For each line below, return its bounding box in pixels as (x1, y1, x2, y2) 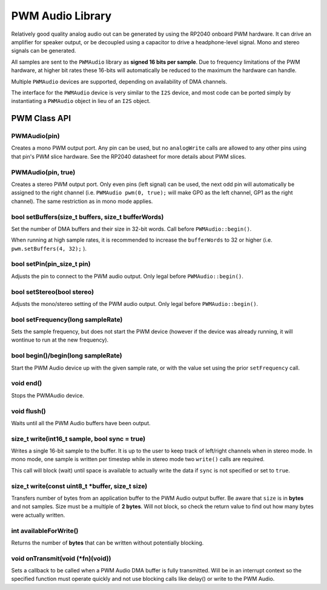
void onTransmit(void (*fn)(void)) (11, 554, 111, 563)
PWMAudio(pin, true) (11, 168, 76, 176)
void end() (11, 379, 42, 388)
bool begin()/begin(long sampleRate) (11, 351, 122, 360)
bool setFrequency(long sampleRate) (11, 315, 123, 323)
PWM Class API (11, 113, 71, 124)
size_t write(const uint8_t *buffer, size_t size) (11, 482, 148, 490)
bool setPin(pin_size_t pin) (11, 260, 91, 268)
